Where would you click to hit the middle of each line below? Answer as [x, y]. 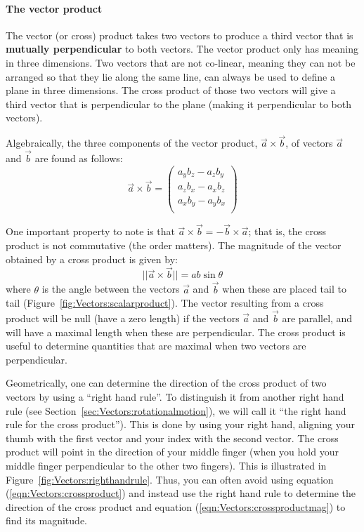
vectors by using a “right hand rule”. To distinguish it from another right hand [175, 396]
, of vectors [309, 143]
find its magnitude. [46, 520]
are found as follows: [79, 158]
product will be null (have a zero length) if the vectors [123, 318]
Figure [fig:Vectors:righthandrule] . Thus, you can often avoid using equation [170, 479]
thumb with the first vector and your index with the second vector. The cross [172, 438]
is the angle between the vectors [111, 289]
